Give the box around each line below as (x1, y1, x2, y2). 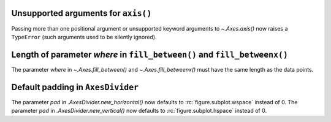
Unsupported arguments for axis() (11, 8, 152, 18)
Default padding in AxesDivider (11, 82, 139, 92)
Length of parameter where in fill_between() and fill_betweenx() (11, 49, 288, 59)
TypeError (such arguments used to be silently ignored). (11, 33, 157, 40)
